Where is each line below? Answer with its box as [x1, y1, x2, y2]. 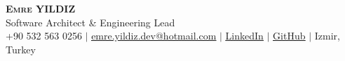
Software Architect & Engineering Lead [6, 15, 175, 29]
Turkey [6, 42, 36, 56]
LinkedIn [225, 28, 264, 43]
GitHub [273, 28, 306, 43]
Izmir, [314, 28, 340, 43]
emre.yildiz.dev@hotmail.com [91, 28, 217, 43]
